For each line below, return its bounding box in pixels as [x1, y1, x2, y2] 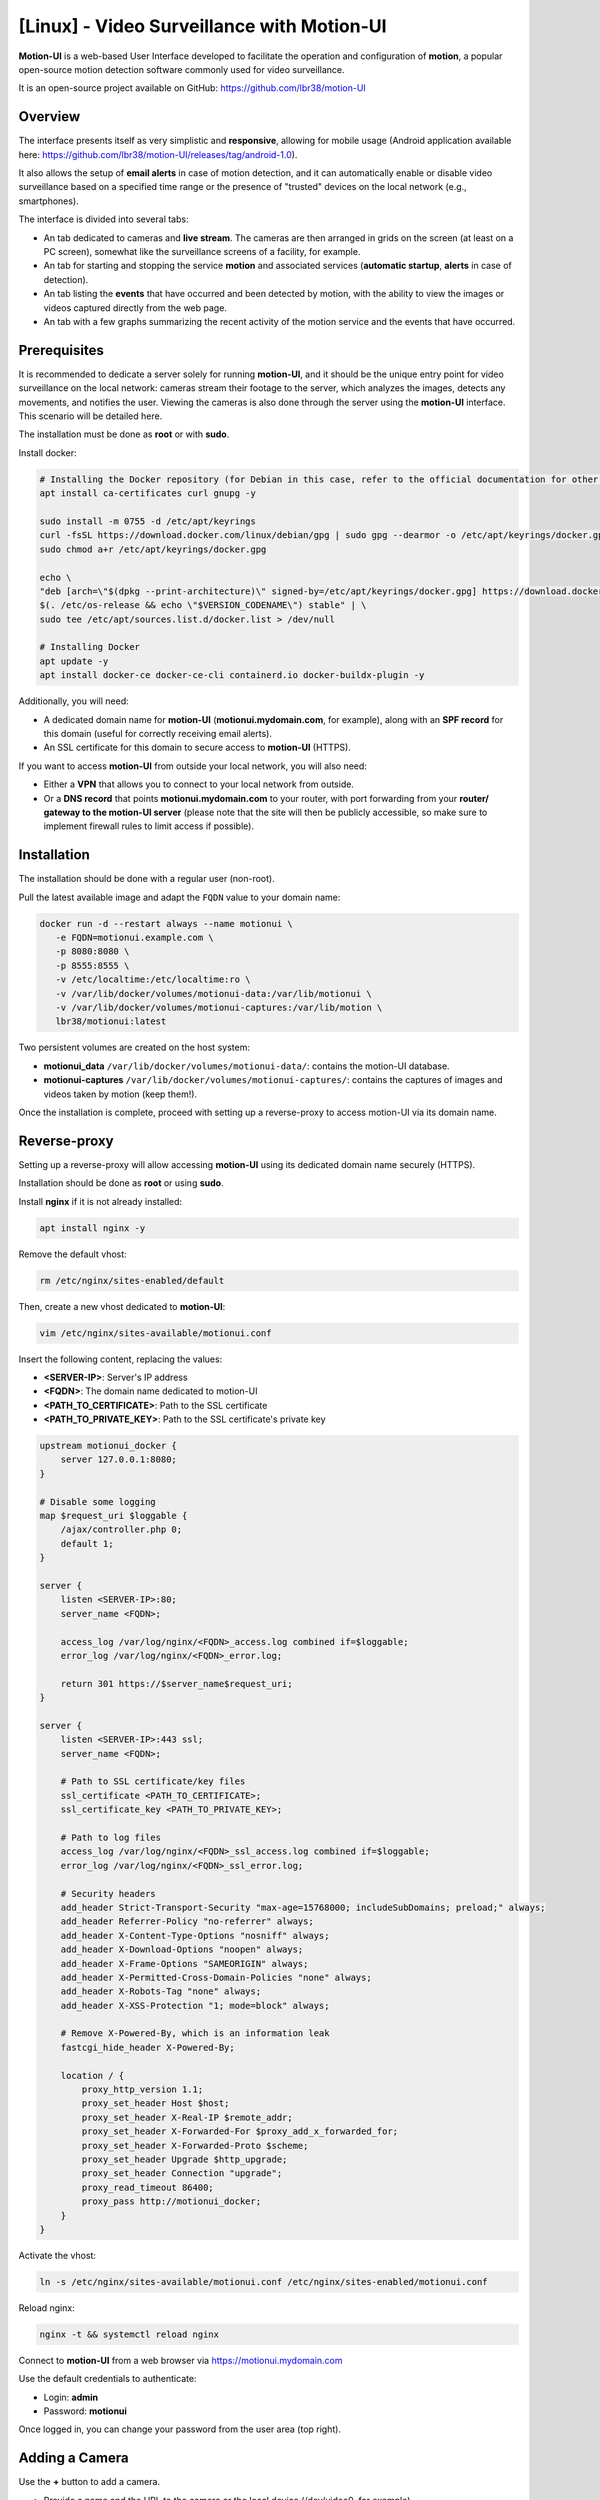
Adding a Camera [18, 2450, 129, 2467]
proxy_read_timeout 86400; [81, 2181, 214, 2193]
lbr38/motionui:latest [55, 1016, 167, 1027]
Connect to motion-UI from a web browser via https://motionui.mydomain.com [18, 2354, 344, 2366]
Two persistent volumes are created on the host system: [18, 1041, 250, 1054]
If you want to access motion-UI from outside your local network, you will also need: [18, 760, 367, 772]
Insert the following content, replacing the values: [18, 1353, 223, 1365]
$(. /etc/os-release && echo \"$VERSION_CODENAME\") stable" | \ [39, 600, 367, 611]
